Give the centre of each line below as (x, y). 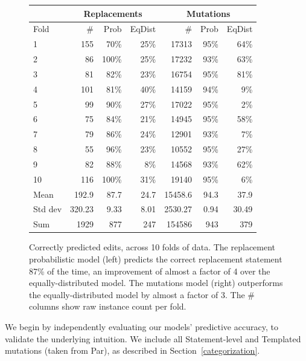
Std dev (48, 209)
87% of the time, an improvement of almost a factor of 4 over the (150, 271)
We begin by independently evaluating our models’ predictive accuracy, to (142, 326)
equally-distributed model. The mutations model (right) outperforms (156, 283)
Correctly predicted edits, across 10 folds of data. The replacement (152, 247)
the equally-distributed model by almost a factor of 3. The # (142, 294)
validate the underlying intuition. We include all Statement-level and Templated (153, 338)
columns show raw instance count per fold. (108, 306)
